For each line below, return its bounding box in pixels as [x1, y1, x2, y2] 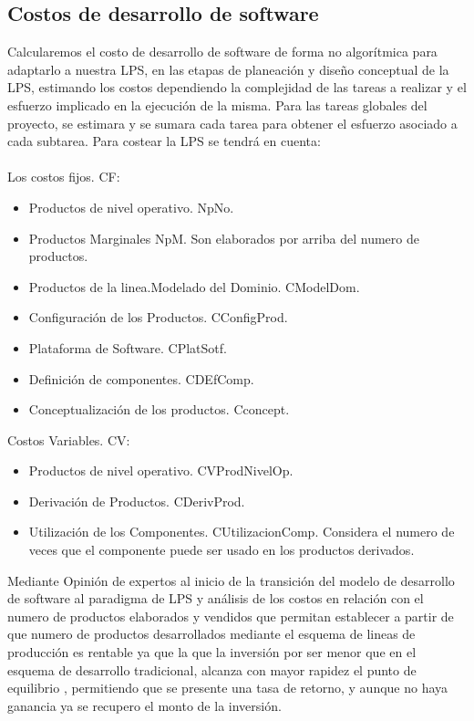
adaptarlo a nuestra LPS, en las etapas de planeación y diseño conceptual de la [7, 59, 449, 78]
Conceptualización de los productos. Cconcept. [28, 400, 290, 419]
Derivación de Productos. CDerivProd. [28, 491, 245, 510]
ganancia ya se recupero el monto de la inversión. [7, 695, 282, 715]
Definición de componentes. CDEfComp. [28, 369, 254, 388]
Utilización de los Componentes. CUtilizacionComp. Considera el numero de [28, 522, 455, 541]
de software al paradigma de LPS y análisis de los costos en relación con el [7, 589, 424, 608]
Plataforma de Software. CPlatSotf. [28, 338, 227, 357]
